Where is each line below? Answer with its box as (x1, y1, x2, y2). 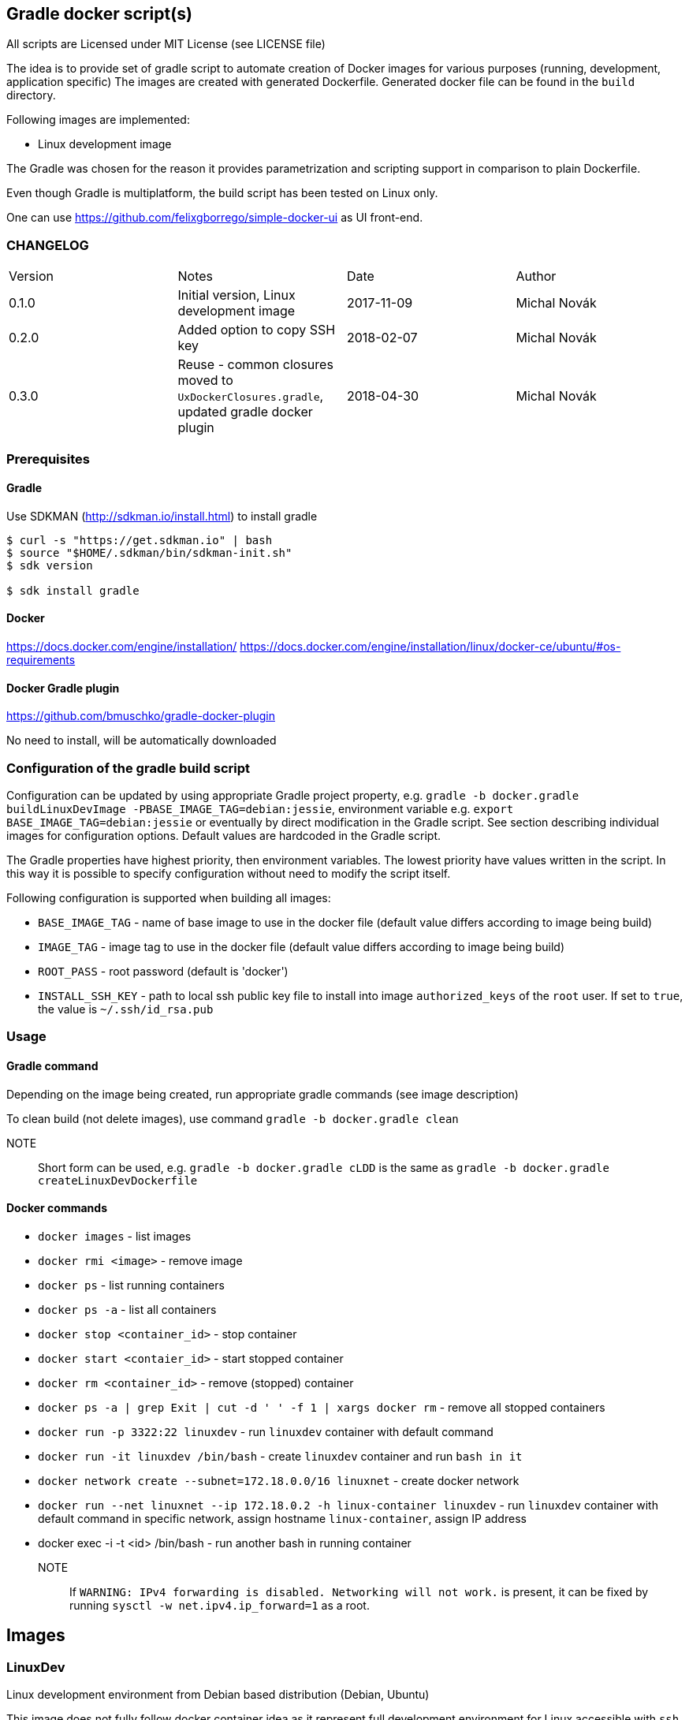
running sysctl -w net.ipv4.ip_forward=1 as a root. (69, 1598, 370, 1612)
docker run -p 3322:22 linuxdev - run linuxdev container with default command (38, 1424, 493, 1438)
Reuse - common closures (177, 356, 333, 373)
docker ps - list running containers (38, 1278, 225, 1292)
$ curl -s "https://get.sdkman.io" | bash (6, 533, 273, 547)
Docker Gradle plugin (6, 681, 120, 695)
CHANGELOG (6, 237, 89, 253)
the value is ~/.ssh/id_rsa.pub (38, 1002, 214, 1016)
